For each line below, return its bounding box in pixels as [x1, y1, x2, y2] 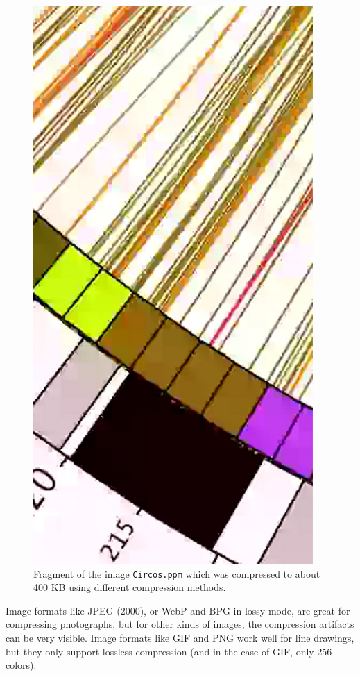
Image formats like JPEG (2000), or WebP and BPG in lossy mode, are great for [6, 603, 350, 617]
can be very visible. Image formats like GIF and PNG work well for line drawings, [6, 630, 354, 645]
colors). [6, 658, 37, 672]
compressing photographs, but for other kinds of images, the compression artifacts [6, 617, 354, 631]
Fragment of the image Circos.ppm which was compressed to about [33, 566, 320, 580]
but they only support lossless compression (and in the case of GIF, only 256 [6, 644, 332, 658]
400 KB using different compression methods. [33, 580, 226, 594]
